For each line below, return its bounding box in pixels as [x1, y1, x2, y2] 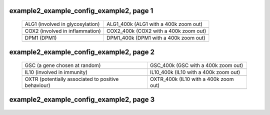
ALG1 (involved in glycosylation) [24, 20, 100, 27]
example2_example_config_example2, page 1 [9, 6, 153, 15]
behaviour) [24, 82, 50, 89]
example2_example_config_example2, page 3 [9, 95, 155, 104]
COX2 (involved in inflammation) [24, 27, 101, 34]
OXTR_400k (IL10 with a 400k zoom [150, 75, 234, 82]
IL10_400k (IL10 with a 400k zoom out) [150, 69, 240, 76]
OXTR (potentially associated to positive [24, 75, 119, 82]
